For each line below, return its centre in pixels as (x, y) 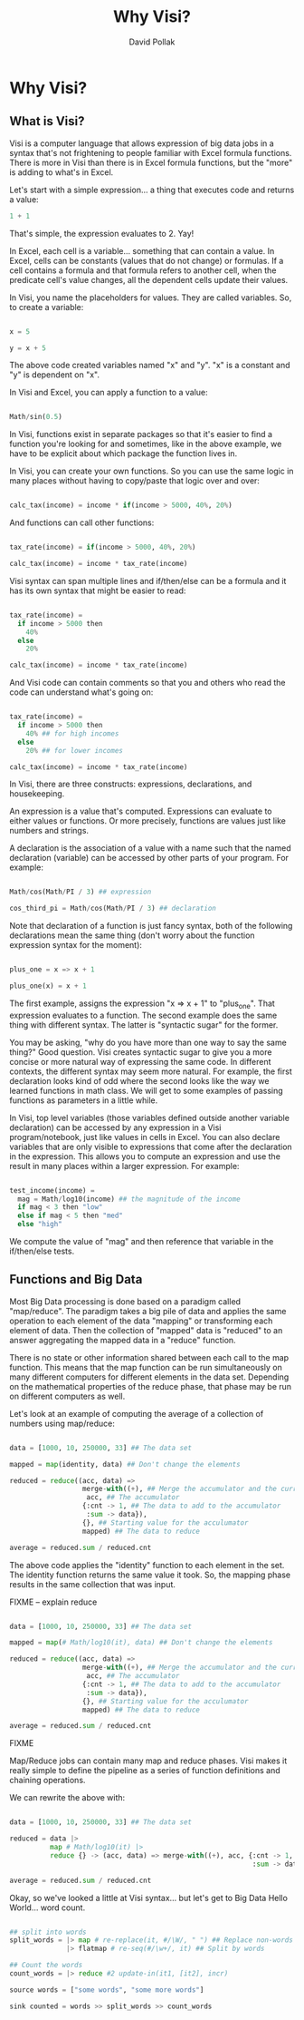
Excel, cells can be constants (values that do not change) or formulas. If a (147, 260)
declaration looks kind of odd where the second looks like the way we (139, 1080)
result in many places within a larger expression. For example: (124, 1166)
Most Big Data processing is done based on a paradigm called (125, 1301)
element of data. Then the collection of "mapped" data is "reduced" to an (146, 1330)
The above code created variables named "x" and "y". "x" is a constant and (150, 366)
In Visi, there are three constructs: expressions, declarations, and (131, 784)
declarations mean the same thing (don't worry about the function (132, 935)
